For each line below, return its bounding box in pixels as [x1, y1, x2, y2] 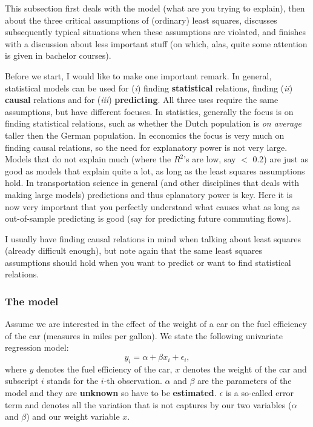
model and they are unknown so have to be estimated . [5, 386, 217, 399]
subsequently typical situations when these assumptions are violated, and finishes [5, 25, 306, 38]
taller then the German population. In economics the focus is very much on [5, 128, 285, 141]
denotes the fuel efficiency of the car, [36, 362, 173, 375]
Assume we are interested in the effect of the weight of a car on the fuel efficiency [5, 317, 307, 330]
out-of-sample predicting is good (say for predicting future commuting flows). [5, 212, 291, 225]
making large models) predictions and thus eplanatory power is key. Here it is [5, 188, 293, 200]
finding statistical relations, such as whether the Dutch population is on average [5, 117, 301, 130]
